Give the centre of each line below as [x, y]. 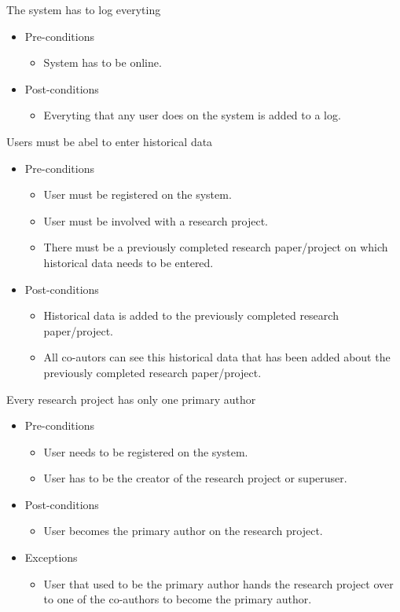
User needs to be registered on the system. [146, 451]
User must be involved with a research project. [156, 220]
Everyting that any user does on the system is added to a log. [192, 115]
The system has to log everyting [84, 9]
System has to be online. [103, 62]
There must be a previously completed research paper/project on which [216, 247]
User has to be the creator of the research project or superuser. [195, 478]
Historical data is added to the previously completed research [191, 315]
